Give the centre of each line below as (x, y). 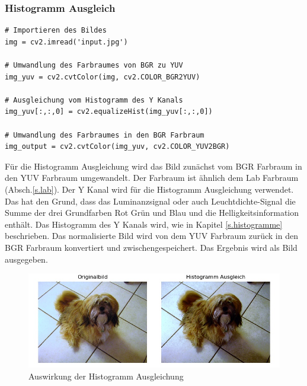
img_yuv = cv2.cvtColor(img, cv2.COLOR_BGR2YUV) (103, 77)
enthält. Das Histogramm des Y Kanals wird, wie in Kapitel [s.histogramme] (144, 224)
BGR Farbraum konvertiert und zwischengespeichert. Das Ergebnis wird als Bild (151, 247)
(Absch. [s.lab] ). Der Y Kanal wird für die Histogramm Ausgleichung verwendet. (149, 189)
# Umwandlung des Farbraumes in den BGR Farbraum (105, 135)
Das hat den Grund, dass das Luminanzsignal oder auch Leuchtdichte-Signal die (150, 201)
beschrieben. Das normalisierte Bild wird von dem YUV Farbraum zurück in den (151, 236)
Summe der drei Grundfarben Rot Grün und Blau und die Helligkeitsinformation (152, 213)
